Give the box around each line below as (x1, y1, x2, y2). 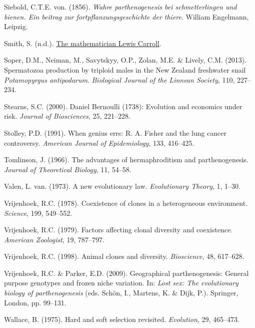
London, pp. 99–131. (4, 297, 66, 307)
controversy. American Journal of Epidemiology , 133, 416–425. (4, 137, 194, 148)
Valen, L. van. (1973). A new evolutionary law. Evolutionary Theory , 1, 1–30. (4, 181, 240, 191)
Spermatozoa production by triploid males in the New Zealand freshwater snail (4, 64, 246, 75)
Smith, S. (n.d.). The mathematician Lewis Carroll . (4, 38, 161, 48)
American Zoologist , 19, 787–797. (4, 234, 104, 244)
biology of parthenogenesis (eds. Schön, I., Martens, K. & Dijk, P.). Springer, (4, 287, 238, 298)
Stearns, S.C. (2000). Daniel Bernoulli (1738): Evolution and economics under (4, 101, 242, 111)
